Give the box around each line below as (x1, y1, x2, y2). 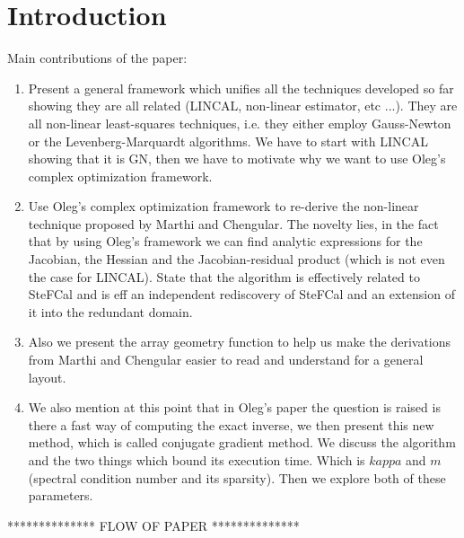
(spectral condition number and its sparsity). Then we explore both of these (28, 468, 446, 487)
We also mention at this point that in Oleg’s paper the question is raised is (28, 398, 441, 417)
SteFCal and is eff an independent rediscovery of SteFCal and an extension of (28, 285, 455, 304)
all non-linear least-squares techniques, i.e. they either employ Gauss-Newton (28, 113, 451, 132)
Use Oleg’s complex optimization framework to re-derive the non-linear (28, 197, 419, 216)
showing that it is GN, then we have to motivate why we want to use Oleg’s (28, 149, 446, 168)
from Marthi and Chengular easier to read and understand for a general (28, 350, 424, 369)
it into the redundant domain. (28, 302, 193, 321)
